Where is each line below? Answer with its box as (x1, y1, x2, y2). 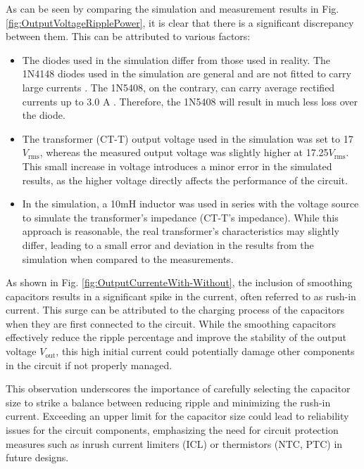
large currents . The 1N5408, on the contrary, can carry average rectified (22, 79, 335, 94)
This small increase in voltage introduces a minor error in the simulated (22, 158, 332, 173)
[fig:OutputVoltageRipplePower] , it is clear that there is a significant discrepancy (6, 15, 354, 30)
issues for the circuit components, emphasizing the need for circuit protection (6, 423, 339, 437)
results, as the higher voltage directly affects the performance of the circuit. (22, 172, 348, 187)
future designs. (6, 450, 69, 465)
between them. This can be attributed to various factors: (6, 29, 251, 44)
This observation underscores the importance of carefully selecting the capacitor (6, 381, 351, 396)
